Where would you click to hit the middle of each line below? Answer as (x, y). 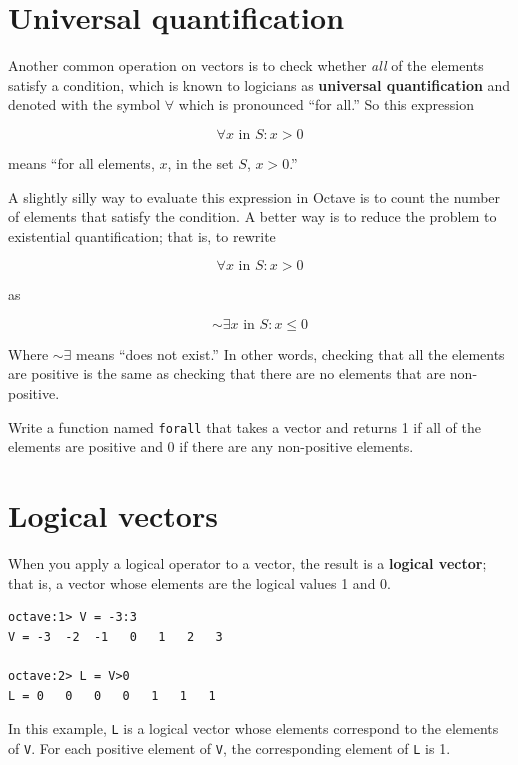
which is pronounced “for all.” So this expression (326, 104)
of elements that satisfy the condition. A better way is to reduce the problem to (252, 216)
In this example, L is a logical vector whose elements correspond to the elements (253, 728)
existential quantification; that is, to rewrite (142, 235)
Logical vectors (113, 515)
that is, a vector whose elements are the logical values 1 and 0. (199, 582)
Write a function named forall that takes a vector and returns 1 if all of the (244, 426)
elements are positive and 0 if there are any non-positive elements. (211, 446)
